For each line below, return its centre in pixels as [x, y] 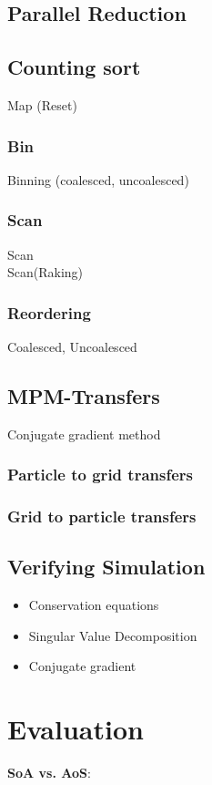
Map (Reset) [42, 104]
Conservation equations [94, 605]
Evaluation [76, 729]
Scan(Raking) [45, 272]
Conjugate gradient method [84, 434]
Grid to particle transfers [102, 516]
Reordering [49, 312]
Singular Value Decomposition [113, 635]
